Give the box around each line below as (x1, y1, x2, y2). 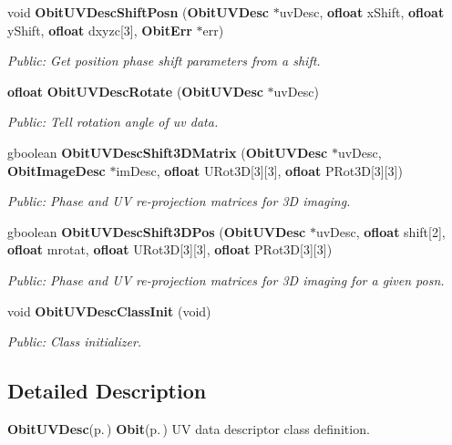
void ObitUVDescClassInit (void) (7, 301, 211, 320)
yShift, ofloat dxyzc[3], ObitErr (7, 20, 192, 39)
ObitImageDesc (7, 160, 106, 180)
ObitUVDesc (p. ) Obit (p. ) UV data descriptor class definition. (7, 419, 370, 438)
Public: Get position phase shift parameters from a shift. (7, 51, 321, 70)
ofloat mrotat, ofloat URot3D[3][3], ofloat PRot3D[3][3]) (7, 240, 333, 259)
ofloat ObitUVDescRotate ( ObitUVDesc (7, 81, 263, 100)
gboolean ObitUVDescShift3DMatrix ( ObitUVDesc (7, 142, 328, 161)
